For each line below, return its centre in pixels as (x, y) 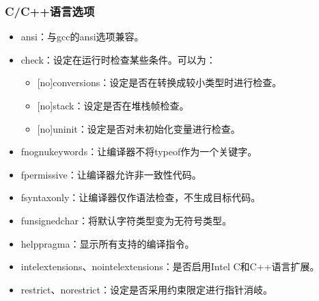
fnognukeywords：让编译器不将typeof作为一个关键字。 (139, 152)
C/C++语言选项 (50, 11)
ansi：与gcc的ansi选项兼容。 (82, 37)
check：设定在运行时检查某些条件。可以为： (118, 59)
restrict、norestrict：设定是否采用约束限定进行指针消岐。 (147, 289)
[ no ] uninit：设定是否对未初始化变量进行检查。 (139, 128)
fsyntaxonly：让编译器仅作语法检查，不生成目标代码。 (141, 197)
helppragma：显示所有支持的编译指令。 (108, 243)
